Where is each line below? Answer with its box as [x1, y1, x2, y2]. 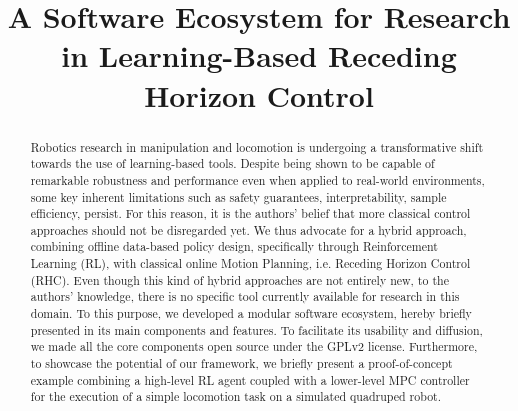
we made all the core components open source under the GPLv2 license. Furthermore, [30, 338, 478, 355]
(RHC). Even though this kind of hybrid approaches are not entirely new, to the [30, 271, 449, 288]
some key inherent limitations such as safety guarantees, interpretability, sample [30, 188, 447, 205]
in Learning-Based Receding [61, 35, 457, 76]
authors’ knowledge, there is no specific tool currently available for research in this [30, 288, 460, 305]
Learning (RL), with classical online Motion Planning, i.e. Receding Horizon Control [30, 255, 471, 272]
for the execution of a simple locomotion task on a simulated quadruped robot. [30, 388, 442, 405]
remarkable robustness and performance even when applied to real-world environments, [30, 171, 485, 188]
